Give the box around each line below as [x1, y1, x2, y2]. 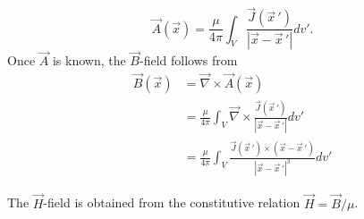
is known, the [52, 51, 126, 70]
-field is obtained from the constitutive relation [43, 193, 301, 212]
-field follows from [140, 51, 238, 70]
